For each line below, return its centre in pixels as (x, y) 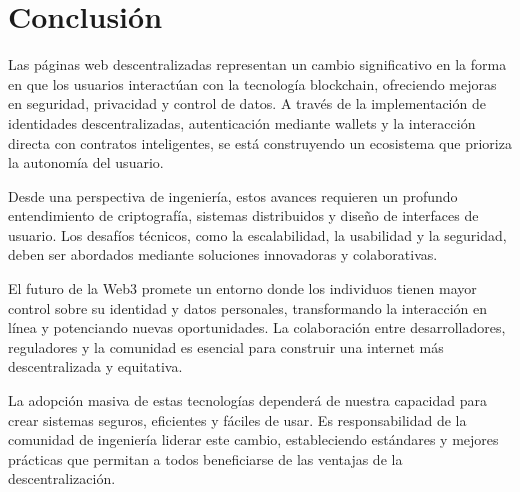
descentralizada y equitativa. (95, 366)
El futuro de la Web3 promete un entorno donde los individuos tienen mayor (242, 288)
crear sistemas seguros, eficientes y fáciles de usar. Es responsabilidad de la (237, 419)
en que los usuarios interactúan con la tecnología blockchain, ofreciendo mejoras (252, 83)
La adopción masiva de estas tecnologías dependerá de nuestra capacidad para (248, 400)
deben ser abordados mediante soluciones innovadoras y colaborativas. (223, 254)
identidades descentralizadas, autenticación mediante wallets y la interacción (242, 122)
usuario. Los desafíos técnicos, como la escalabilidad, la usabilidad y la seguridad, (257, 234)
